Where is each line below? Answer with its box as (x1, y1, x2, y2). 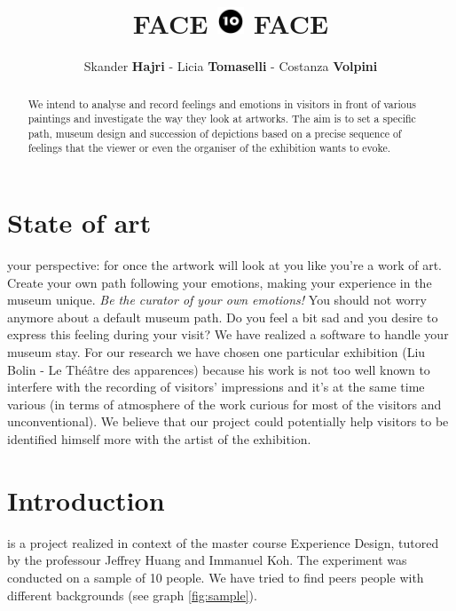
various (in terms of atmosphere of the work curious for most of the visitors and (7, 394, 442, 413)
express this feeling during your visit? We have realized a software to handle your (7, 325, 449, 344)
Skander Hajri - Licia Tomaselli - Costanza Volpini (83, 57, 378, 75)
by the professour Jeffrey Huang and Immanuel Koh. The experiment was (7, 551, 407, 569)
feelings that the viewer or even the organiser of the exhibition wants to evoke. (28, 140, 391, 155)
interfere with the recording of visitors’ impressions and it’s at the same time (7, 377, 425, 396)
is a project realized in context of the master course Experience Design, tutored (7, 533, 439, 551)
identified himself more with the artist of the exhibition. (7, 430, 311, 448)
